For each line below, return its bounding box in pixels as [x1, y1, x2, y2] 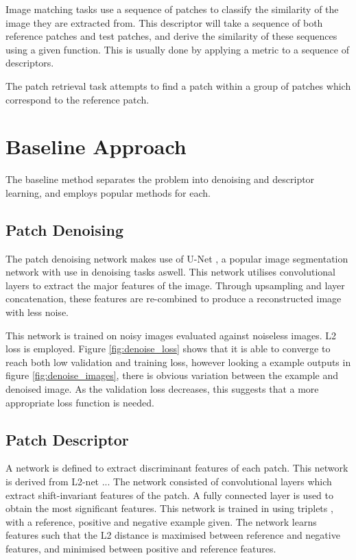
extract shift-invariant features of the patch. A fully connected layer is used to [5, 487, 334, 502]
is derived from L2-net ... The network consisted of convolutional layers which [5, 474, 332, 488]
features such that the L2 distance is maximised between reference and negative [5, 528, 340, 542]
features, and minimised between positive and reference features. [5, 541, 276, 555]
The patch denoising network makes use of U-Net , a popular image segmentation [5, 251, 348, 265]
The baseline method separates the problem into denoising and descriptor [5, 172, 315, 186]
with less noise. [5, 305, 69, 319]
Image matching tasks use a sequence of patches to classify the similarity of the [5, 2, 339, 16]
